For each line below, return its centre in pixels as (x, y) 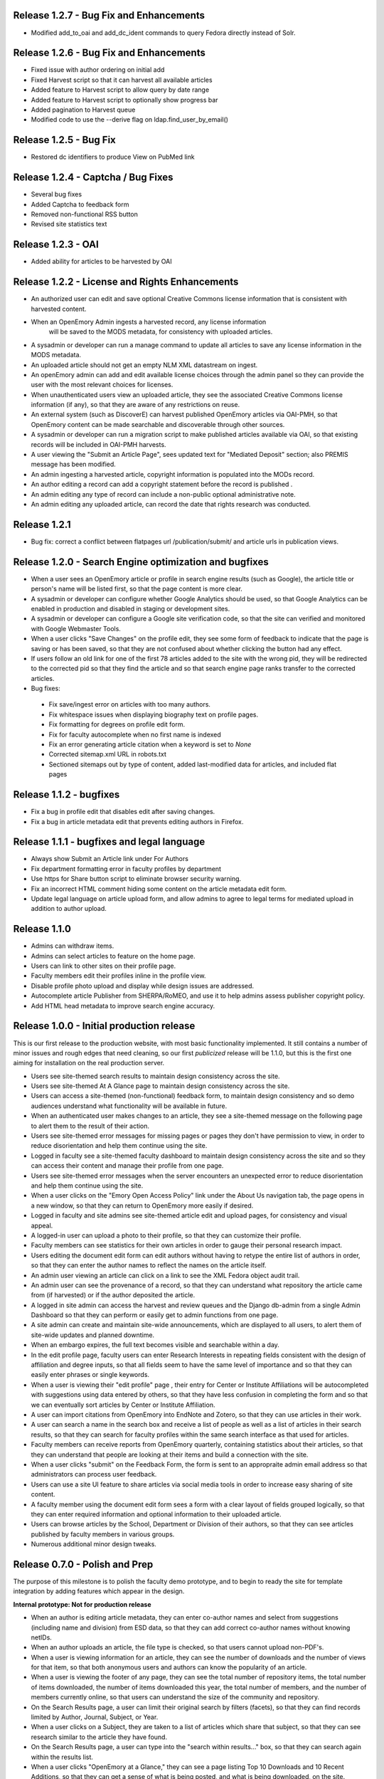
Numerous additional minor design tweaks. (94, 1544)
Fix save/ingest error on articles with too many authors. (130, 704)
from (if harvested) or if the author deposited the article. (113, 1295)
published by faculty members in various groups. (103, 1534)
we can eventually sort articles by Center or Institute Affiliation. (123, 1405)
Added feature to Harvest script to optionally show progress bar (124, 100)
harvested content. (59, 309)
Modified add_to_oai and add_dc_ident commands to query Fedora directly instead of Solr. (163, 33)
